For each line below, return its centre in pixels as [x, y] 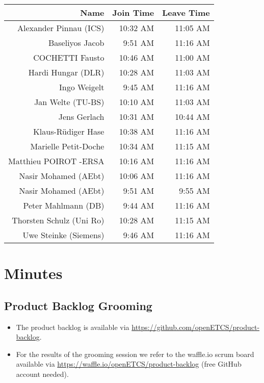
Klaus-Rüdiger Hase [69, 131]
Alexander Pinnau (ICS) [61, 28]
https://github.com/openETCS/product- [196, 327]
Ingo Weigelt [82, 87]
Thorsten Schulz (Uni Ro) [58, 220]
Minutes [33, 273]
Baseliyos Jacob [76, 43]
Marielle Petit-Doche [67, 146]
